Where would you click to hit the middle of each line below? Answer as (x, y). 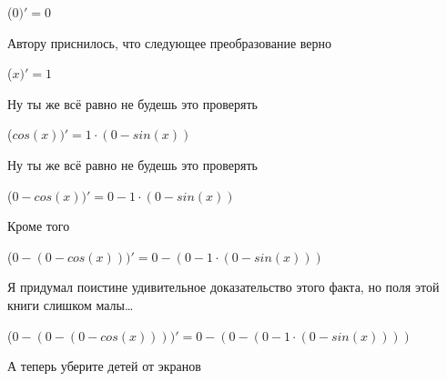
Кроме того (39, 226)
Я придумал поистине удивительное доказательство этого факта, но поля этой (223, 287)
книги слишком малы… (71, 304)
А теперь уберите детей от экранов (104, 366)
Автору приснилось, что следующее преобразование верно (169, 42)
